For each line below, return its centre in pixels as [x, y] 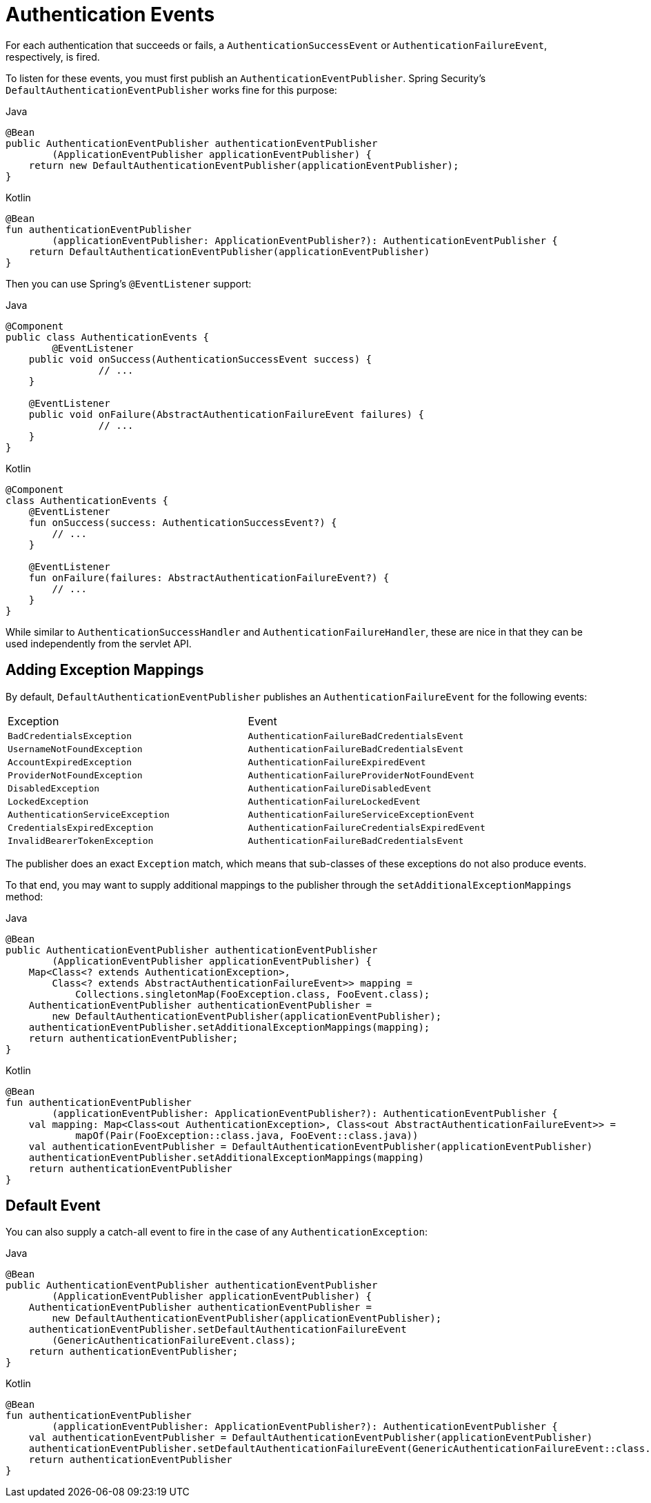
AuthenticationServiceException [89, 814]
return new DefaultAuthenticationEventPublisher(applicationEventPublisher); [244, 165]
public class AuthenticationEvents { [108, 337]
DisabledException [54, 788]
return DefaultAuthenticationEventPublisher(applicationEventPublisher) [229, 251]
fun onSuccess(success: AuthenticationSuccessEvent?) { [183, 522]
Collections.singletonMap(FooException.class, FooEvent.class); [253, 994]
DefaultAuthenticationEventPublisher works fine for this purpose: [171, 90]
